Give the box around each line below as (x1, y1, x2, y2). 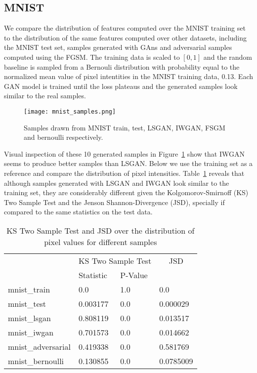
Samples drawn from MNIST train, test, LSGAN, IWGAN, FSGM (24, 122, 225, 132)
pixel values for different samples (44, 236, 157, 248)
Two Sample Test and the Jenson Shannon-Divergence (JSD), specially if (4, 197, 225, 207)
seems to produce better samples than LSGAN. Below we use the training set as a (4, 158, 253, 168)
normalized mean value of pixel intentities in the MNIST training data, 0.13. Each (4, 71, 253, 82)
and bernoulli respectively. (24, 132, 103, 142)
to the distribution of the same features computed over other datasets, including (4, 32, 247, 42)
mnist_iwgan (8, 326, 54, 338)
